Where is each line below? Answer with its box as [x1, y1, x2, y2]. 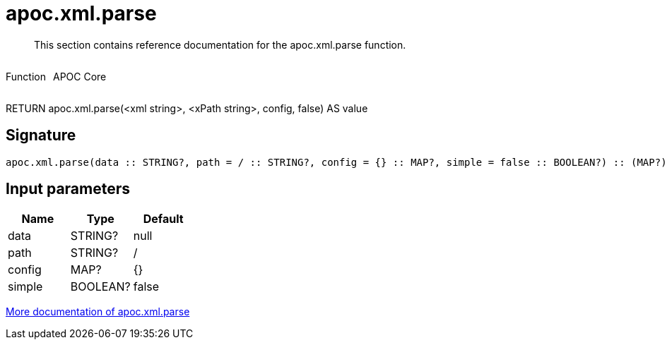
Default [143, 212, 184, 226]
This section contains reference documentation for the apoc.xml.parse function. [34, 38, 406, 51]
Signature [6, 126, 76, 145]
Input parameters [6, 180, 131, 198]
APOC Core [52, 70, 107, 83]
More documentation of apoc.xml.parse [6, 305, 190, 318]
